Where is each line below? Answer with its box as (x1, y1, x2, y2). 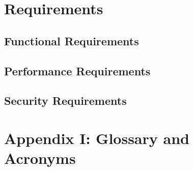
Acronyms (4, 148, 76, 168)
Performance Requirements (4, 63, 151, 78)
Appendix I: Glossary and (4, 127, 189, 148)
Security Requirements (4, 93, 127, 108)
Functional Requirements (4, 33, 139, 48)
